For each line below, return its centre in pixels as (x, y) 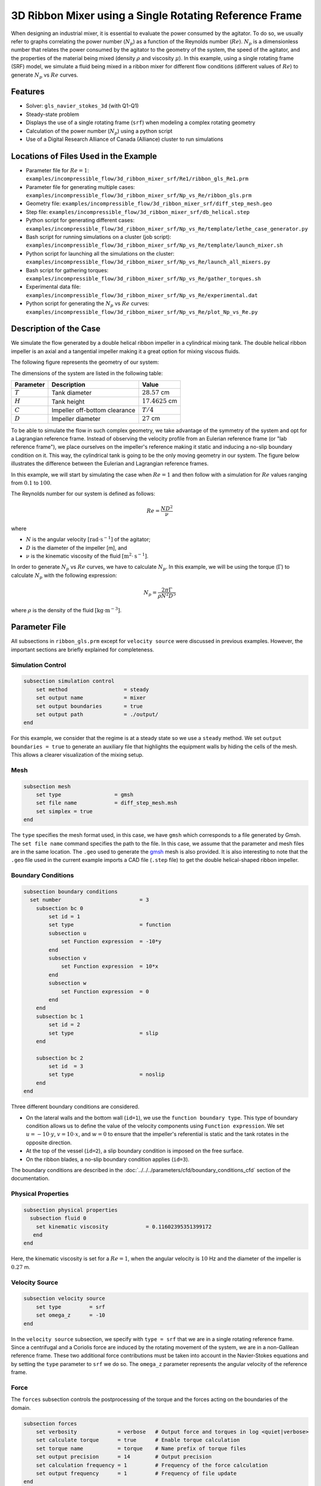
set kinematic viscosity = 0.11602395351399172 (124, 1227)
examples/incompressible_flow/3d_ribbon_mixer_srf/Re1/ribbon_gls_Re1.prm (137, 179)
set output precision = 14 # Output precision (124, 1457)
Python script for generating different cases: (80, 221)
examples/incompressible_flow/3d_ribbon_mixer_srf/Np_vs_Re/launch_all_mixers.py (148, 262)
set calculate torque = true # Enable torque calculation (138, 1440)
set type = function (110, 925)
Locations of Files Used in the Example (84, 156)
